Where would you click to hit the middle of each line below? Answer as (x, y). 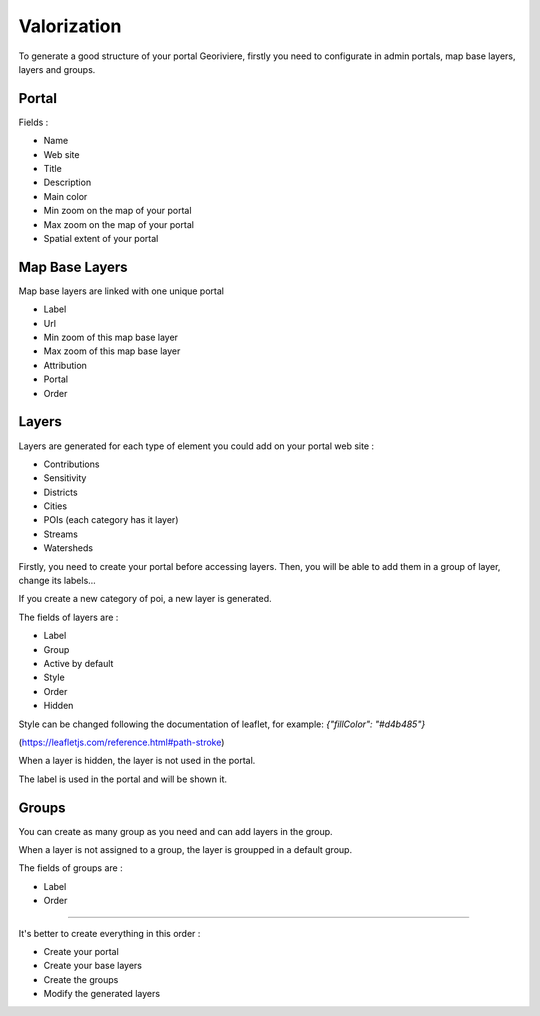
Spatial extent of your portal (101, 238)
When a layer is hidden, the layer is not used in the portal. (137, 761)
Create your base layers (92, 966)
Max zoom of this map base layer (112, 351)
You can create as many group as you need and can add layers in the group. (176, 831)
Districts (61, 492)
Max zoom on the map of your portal (119, 224)
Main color (65, 196)
